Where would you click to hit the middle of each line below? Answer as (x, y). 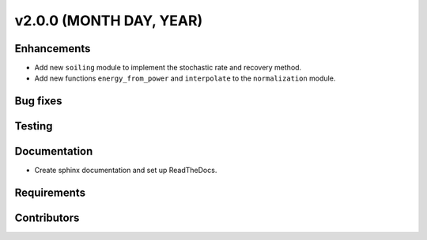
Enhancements (53, 49)
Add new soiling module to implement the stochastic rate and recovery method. (168, 68)
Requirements (50, 193)
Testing (34, 126)
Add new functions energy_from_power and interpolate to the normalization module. (185, 78)
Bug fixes (38, 101)
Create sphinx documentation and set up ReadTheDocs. (126, 171)
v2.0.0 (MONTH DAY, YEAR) (109, 21)
